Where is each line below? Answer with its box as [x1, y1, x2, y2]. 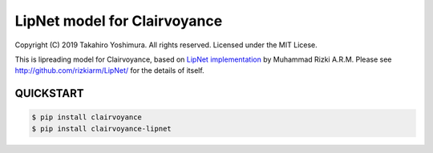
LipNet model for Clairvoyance [14, 12, 223, 30]
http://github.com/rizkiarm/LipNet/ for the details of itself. [14, 66, 204, 75]
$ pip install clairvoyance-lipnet [31, 124, 172, 133]
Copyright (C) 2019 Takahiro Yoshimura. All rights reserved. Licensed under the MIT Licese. [14, 40, 318, 50]
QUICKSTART [14, 87, 84, 100]
